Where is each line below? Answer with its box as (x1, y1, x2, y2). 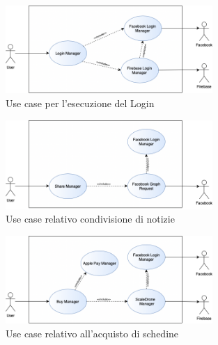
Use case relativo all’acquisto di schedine (6, 326, 179, 341)
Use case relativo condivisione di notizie (6, 211, 175, 226)
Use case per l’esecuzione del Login (6, 96, 155, 111)
